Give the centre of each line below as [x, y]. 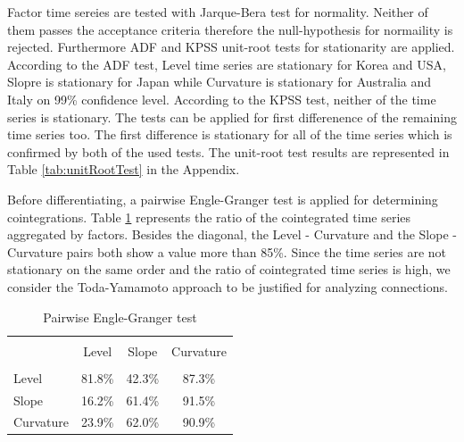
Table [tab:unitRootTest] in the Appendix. [124, 169]
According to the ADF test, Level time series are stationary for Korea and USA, [227, 64]
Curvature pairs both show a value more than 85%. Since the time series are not [227, 251]
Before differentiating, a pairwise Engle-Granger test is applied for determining [223, 199]
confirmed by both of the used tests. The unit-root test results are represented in [228, 151]
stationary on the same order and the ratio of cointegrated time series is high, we [229, 269]
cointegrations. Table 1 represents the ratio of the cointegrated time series [209, 217]
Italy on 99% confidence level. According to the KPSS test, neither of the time [222, 99]
